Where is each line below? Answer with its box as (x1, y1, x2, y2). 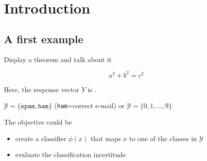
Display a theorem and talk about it (4, 54, 112, 64)
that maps (90, 133, 121, 143)
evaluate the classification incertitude (15, 149, 126, 160)
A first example (4, 31, 84, 46)
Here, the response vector (4, 84, 80, 94)
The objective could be (4, 116, 72, 127)
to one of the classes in (129, 133, 197, 143)
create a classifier (15, 133, 67, 143)
